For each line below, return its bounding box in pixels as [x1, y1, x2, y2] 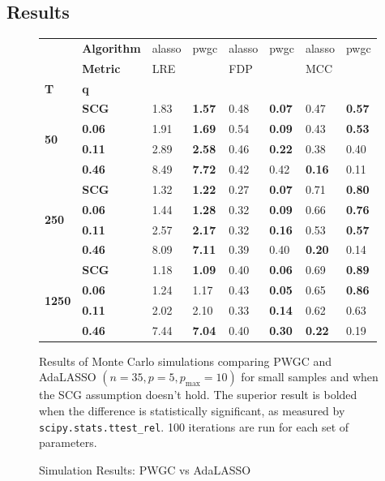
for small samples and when [241, 368, 379, 385]
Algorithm [82, 39, 141, 56]
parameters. [39, 434, 97, 451]
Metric [82, 59, 121, 76]
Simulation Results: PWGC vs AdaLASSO [39, 461, 251, 478]
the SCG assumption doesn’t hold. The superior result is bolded [39, 386, 357, 403]
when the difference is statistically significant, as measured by [39, 402, 345, 419]
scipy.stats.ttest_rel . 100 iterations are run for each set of [39, 418, 349, 435]
